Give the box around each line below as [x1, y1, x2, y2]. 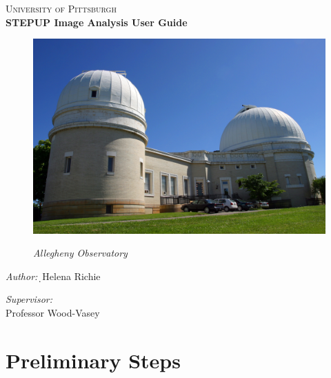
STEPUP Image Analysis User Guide [6, 14, 188, 29]
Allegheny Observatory [33, 246, 128, 260]
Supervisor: [6, 292, 52, 306]
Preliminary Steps [6, 346, 181, 374]
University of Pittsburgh [6, 1, 117, 15]
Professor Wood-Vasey [6, 305, 100, 319]
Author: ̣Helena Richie [6, 268, 101, 283]
